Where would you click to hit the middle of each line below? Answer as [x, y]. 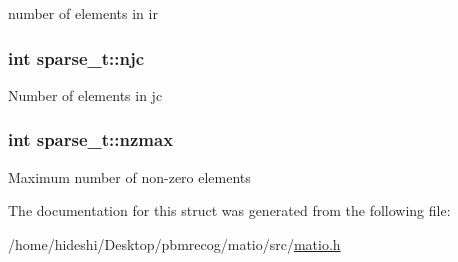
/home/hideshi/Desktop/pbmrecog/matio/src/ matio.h [174, 243]
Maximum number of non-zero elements [129, 176]
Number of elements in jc [85, 94]
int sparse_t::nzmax [91, 139]
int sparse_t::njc [76, 57]
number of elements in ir [83, 13]
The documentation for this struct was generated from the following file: [229, 210]
